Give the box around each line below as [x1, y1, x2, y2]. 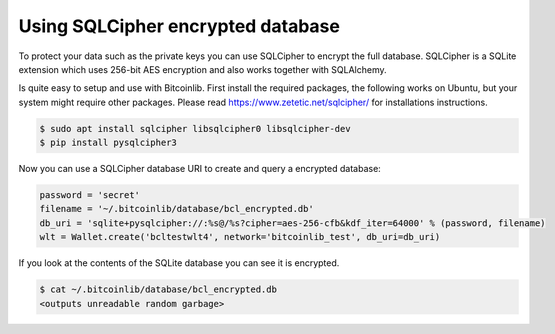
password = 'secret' [39, 190, 140, 201]
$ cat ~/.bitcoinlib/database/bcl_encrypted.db [39, 284, 277, 295]
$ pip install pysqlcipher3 [39, 137, 177, 149]
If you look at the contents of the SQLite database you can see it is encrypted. [18, 257, 340, 269]
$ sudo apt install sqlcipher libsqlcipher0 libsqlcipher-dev [39, 123, 351, 134]
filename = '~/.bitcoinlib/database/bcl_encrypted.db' [39, 203, 314, 215]
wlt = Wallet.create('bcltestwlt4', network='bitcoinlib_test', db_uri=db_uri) [39, 231, 441, 243]
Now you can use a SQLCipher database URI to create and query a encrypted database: [18, 163, 382, 175]
